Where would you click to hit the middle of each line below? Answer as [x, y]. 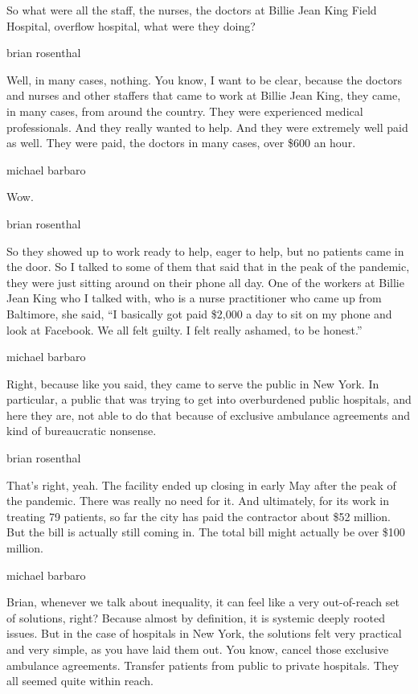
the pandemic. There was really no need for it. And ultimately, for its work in [198, 501]
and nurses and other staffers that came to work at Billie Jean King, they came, [204, 95]
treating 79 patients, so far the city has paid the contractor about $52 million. [199, 516]
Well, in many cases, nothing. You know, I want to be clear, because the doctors [204, 79]
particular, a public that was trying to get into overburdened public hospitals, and [209, 399]
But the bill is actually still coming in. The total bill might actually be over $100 [206, 532]
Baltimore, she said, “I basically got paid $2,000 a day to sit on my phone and [199, 313]
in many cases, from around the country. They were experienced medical [185, 111]
